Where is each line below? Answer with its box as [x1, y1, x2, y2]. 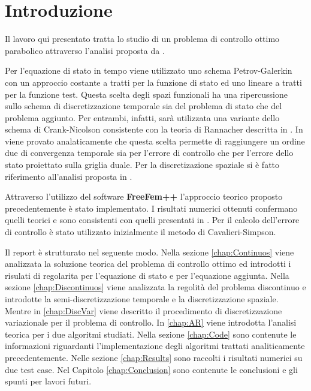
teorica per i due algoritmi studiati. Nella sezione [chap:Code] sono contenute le [5, 327, 297, 340]
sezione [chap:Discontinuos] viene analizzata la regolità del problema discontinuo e [5, 281, 306, 293]
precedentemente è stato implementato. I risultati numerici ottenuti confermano [5, 201, 298, 214]
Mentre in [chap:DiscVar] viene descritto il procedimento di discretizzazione [5, 304, 282, 317]
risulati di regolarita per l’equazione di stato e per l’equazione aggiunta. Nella [5, 269, 289, 281]
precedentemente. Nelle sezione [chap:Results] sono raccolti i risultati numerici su [5, 351, 303, 363]
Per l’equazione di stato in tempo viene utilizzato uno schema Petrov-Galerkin [5, 64, 292, 77]
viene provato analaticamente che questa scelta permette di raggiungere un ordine [5, 134, 305, 147]
